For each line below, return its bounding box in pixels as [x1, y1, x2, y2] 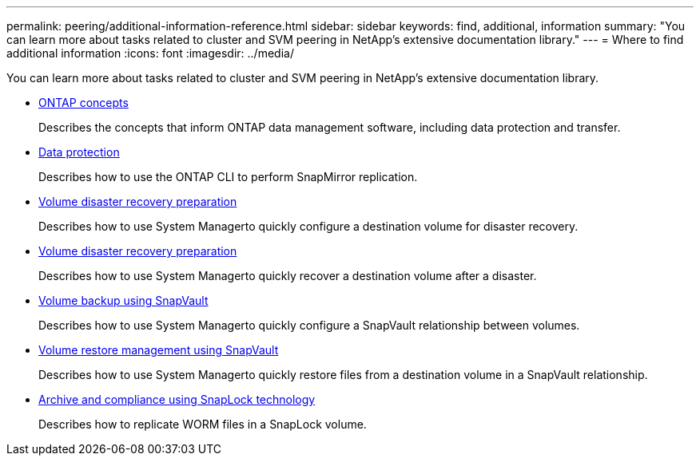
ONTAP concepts [38, 96, 129, 109]
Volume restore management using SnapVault [38, 343, 279, 357]
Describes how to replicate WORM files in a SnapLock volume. [38, 417, 367, 431]
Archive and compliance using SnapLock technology [38, 393, 316, 406]
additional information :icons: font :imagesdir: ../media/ [6, 46, 294, 60]
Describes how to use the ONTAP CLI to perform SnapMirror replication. [38, 170, 418, 184]
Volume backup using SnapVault [38, 294, 209, 307]
